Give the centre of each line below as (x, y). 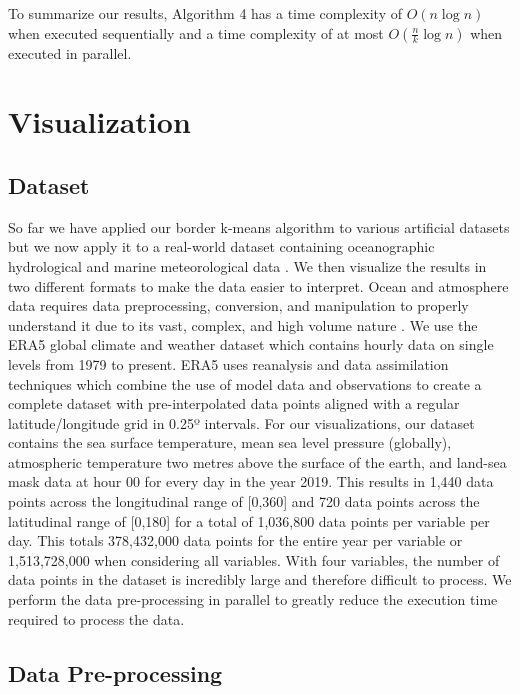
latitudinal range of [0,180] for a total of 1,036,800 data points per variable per (249, 520)
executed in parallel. (70, 52)
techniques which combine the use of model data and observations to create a (245, 383)
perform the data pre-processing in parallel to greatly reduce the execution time (253, 599)
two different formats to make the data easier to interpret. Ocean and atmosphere (258, 285)
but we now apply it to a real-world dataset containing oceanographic (221, 246)
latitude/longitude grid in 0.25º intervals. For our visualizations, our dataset (241, 422)
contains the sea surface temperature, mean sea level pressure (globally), (230, 442)
